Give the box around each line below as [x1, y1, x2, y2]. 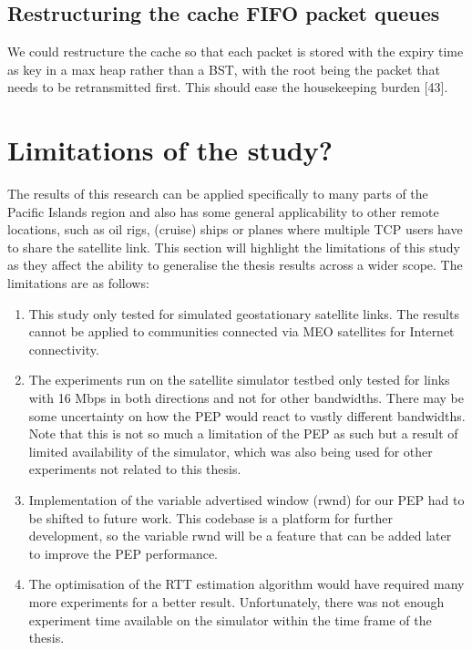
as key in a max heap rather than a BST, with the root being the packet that [7, 59, 440, 78]
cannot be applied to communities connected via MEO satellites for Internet [28, 322, 455, 341]
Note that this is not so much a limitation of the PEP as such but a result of [28, 424, 458, 443]
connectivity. [28, 339, 99, 358]
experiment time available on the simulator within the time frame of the [28, 610, 432, 629]
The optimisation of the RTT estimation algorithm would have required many [28, 574, 465, 593]
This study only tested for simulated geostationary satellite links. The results [28, 304, 459, 323]
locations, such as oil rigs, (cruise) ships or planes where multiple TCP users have [7, 220, 463, 239]
